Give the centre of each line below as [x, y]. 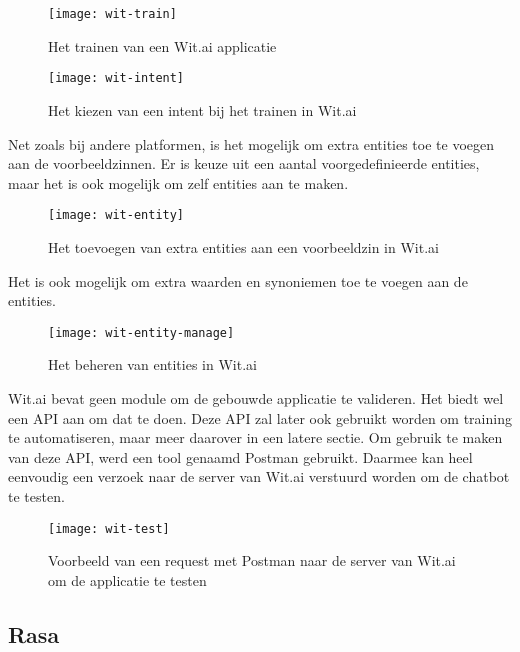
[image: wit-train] [112, 14]
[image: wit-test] [109, 528]
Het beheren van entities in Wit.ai [152, 364]
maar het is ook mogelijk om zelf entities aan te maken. [178, 182]
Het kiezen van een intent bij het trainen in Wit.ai [202, 109]
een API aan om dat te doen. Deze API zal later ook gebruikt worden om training [260, 417]
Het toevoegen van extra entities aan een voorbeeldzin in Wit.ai [243, 246]
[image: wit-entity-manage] [141, 332]
